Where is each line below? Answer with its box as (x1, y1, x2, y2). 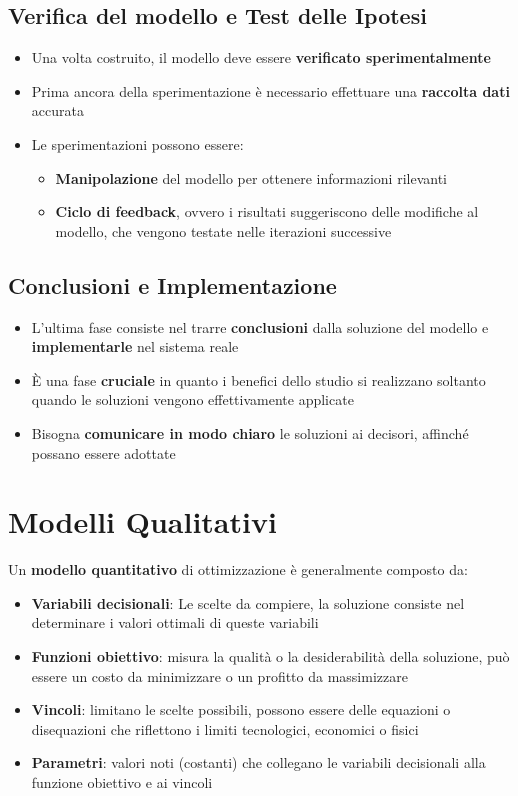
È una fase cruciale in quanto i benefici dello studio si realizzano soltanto (31, 369, 486, 390)
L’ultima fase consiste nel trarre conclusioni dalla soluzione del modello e (31, 316, 489, 337)
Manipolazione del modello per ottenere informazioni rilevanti (55, 167, 447, 188)
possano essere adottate (31, 442, 176, 463)
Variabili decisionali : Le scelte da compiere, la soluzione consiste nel (31, 592, 465, 613)
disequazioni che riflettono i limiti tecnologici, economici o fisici (31, 718, 419, 739)
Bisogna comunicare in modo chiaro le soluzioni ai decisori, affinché (31, 422, 469, 443)
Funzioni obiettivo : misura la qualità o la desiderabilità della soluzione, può (31, 646, 510, 667)
